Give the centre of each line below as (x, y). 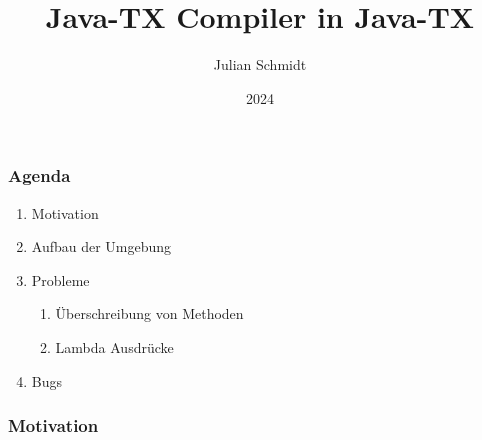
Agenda (39, 175)
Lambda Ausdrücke (114, 346)
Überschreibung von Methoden (149, 313)
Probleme (60, 279)
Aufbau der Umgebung (101, 246)
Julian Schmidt (260, 64)
